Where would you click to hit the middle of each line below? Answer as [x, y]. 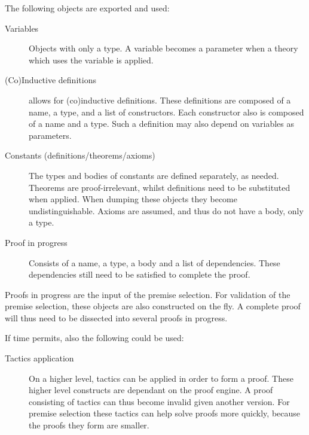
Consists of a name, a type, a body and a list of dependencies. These [154, 262]
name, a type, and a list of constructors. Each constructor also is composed [166, 112]
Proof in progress [36, 242]
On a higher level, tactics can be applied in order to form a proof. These [161, 378]
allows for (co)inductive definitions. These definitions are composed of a [160, 100]
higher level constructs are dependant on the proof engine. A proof [151, 390]
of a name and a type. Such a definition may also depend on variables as [161, 124]
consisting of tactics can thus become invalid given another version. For [159, 401]
